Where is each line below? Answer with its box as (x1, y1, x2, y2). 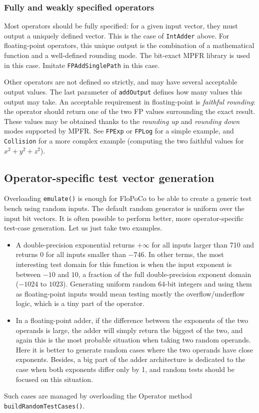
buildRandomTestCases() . (4, 400, 85, 410)
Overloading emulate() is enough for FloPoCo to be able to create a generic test (4, 193, 252, 203)
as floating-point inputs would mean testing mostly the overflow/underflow (15, 288, 245, 298)
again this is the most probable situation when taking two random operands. (15, 334, 251, 345)
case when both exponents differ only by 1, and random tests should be (15, 364, 234, 374)
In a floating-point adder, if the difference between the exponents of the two (15, 315, 248, 325)
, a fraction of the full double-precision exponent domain (78, 268, 251, 279)
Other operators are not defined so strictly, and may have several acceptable (4, 76, 237, 87)
